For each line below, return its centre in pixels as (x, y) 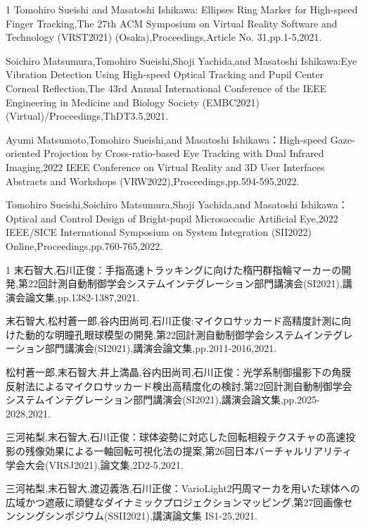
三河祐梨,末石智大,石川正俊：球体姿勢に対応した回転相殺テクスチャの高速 (176, 437)
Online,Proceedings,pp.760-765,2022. (84, 245)
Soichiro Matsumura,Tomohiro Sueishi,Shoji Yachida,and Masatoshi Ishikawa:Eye (181, 60)
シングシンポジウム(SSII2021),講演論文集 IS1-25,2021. (136, 516)
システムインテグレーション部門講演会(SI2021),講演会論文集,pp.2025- (163, 400)
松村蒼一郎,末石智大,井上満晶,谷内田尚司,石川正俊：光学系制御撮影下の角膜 (179, 372)
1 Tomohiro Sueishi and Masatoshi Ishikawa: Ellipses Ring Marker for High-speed (182, 9)
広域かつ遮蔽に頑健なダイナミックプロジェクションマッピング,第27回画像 (174, 502)
